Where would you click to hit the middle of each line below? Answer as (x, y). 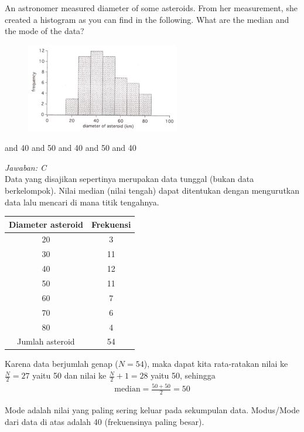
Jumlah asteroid (46, 341)
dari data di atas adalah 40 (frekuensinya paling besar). (105, 421)
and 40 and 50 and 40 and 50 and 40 (71, 148)
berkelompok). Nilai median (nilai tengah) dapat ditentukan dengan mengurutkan (152, 190)
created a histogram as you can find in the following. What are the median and (147, 19)
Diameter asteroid (46, 224)
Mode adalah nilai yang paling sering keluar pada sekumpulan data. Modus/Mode (152, 410)
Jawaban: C (26, 167)
